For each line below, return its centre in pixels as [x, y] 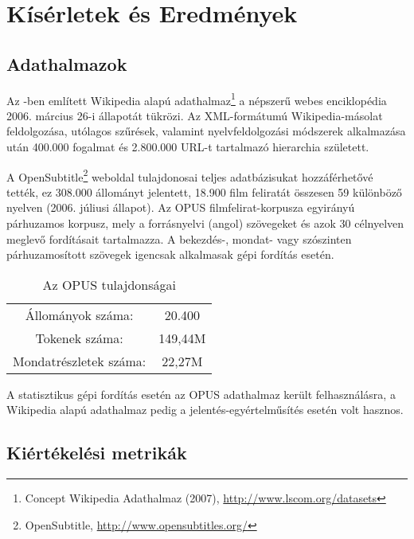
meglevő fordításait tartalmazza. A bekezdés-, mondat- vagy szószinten [179, 238]
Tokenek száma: [79, 338]
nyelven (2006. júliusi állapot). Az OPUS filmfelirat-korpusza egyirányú [181, 207]
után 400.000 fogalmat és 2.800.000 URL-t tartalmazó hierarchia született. [188, 147]
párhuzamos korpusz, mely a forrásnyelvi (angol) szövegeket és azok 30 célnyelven [205, 223]
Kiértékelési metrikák [97, 453]
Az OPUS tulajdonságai [109, 284]
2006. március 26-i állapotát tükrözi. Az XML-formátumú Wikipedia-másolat [195, 115]
